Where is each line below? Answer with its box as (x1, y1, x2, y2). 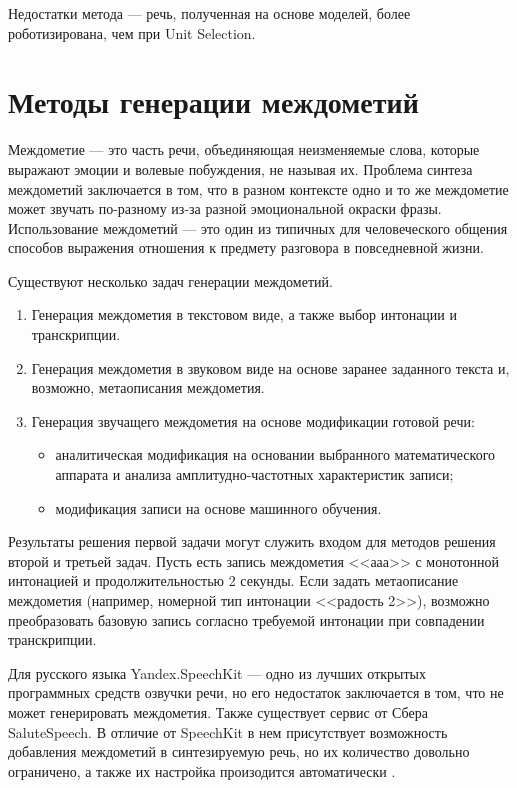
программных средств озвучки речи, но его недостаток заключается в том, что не (8, 682, 504, 703)
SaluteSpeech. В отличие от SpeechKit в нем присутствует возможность (8, 721, 448, 742)
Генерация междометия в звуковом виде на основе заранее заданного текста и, (31, 357, 510, 378)
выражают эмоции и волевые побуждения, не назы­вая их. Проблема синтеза (8, 158, 473, 179)
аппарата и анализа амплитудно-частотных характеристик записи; (55, 464, 454, 485)
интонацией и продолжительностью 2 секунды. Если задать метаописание (8, 570, 459, 591)
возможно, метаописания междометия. (31, 377, 265, 398)
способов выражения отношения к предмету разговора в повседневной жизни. (8, 237, 484, 258)
